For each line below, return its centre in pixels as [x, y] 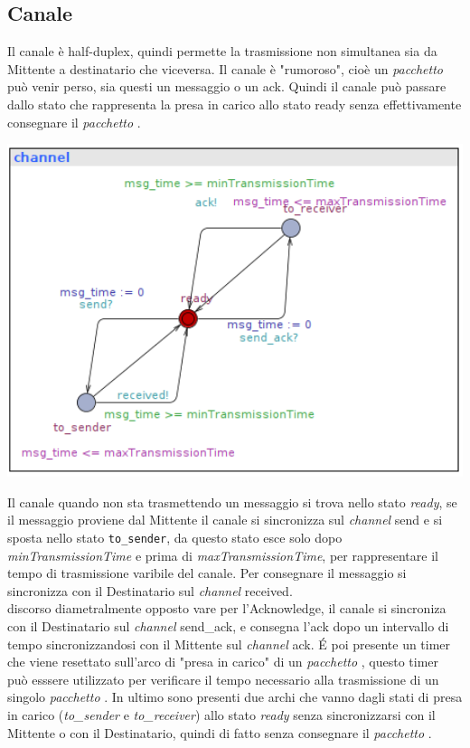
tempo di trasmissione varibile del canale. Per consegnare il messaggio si [207, 573]
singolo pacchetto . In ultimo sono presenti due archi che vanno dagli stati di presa [235, 697]
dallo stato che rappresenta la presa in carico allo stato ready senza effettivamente [235, 104]
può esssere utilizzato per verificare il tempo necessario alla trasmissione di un [223, 679]
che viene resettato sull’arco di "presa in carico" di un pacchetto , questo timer [223, 662]
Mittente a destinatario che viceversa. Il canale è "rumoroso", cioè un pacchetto [225, 68]
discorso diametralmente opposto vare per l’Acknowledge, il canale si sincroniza [227, 608]
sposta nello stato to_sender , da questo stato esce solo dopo [175, 537]
